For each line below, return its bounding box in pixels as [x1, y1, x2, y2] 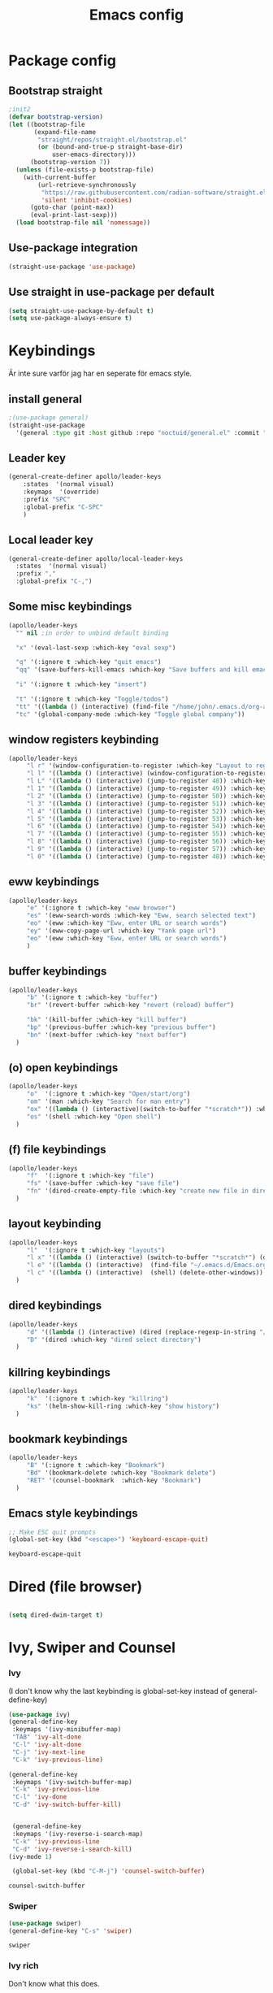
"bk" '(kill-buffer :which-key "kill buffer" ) [26, 1016, 187, 1024]
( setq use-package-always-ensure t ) [8, 315, 132, 323]
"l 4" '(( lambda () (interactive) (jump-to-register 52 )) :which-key [26, 807, 267, 815]
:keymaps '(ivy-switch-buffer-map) [11, 1778, 132, 1786]
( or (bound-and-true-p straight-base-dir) [37, 143, 184, 151]
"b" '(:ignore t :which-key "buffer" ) [26, 993, 158, 1001]
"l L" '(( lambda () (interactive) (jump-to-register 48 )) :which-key [26, 777, 267, 785]
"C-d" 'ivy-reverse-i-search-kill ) [11, 1845, 132, 1853]
